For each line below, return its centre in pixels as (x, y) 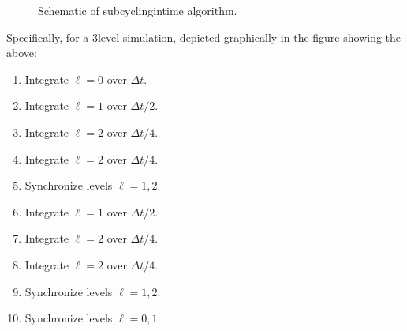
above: (22, 53)
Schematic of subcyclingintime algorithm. (138, 10)
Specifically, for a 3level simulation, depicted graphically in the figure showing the (204, 37)
